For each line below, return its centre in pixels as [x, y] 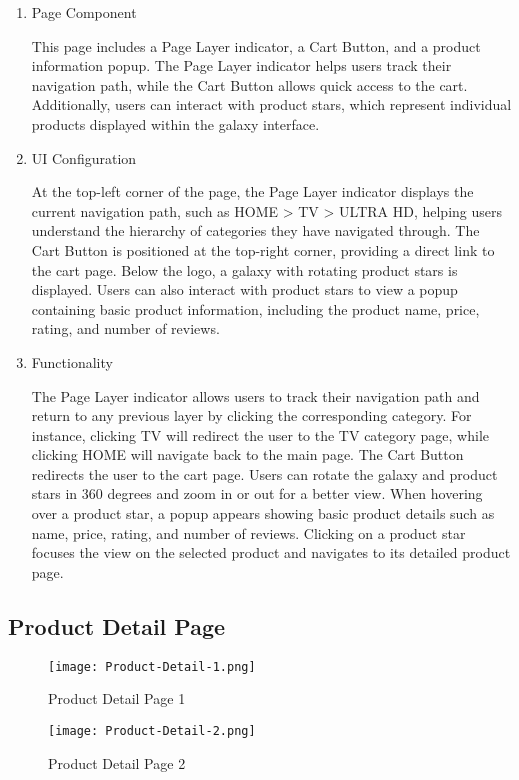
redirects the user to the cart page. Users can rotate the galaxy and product [264, 473]
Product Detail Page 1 [117, 698]
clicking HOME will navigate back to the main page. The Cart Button [247, 454]
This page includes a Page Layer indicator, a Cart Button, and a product [256, 45]
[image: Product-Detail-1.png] [152, 666]
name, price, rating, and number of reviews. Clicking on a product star [248, 532]
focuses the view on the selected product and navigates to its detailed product [271, 552]
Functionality [72, 361]
